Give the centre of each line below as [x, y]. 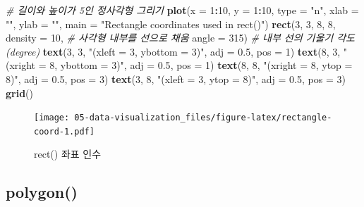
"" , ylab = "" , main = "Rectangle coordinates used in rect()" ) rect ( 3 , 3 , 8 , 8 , [171, 24]
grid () [20, 93]
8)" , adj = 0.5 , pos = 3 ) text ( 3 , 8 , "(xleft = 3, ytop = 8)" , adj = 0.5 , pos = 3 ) [176, 79]
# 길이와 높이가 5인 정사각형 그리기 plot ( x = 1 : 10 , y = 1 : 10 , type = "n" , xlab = [182, 10]
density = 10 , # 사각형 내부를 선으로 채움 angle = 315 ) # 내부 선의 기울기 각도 [180, 38]
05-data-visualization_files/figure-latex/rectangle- [203, 118]
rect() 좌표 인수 [68, 154]
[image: [52, 118]
